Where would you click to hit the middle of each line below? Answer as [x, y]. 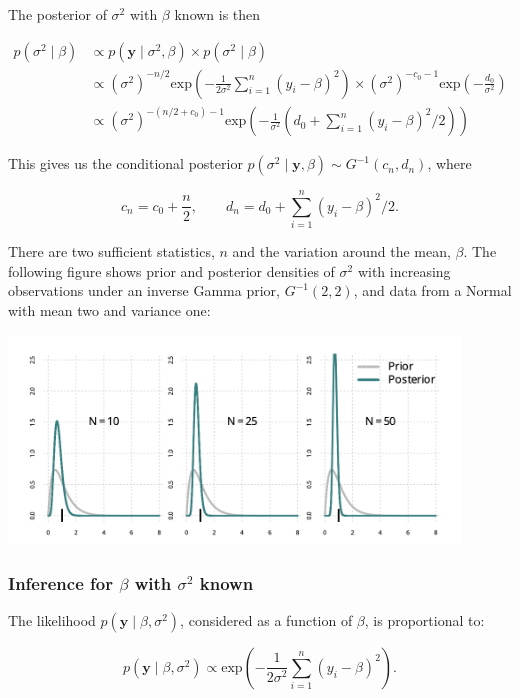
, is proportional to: [424, 619]
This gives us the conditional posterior [125, 163]
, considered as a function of [266, 619]
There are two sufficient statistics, [111, 251]
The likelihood [52, 619]
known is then [217, 14]
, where [449, 163]
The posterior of [57, 14]
